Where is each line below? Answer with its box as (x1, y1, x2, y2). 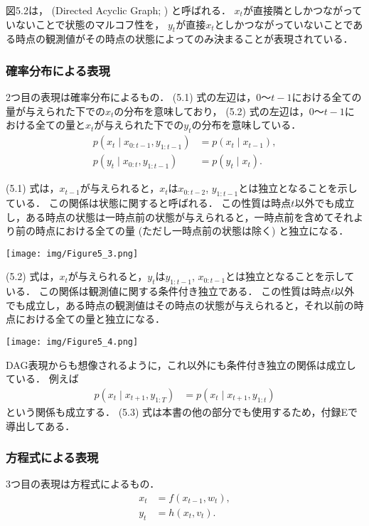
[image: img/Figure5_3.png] (6, 248, 139, 259)
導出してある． (6, 418, 75, 433)
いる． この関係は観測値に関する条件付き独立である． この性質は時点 (6, 284, 331, 299)
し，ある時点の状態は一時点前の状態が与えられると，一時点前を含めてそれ (6, 209, 354, 224)
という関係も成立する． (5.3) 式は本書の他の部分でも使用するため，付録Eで (6, 404, 358, 419)
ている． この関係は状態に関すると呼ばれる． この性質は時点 (6, 195, 292, 210)
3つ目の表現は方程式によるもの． (6, 476, 160, 491)
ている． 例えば (6, 371, 79, 386)
